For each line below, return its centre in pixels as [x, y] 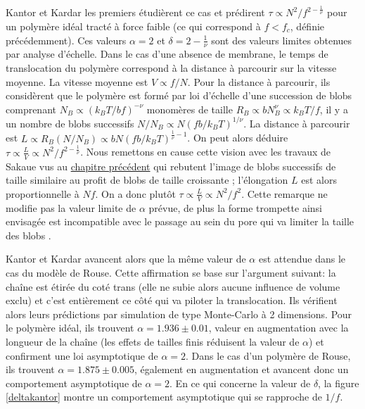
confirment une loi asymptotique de [82, 355]
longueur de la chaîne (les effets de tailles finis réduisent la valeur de [153, 341]
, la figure [339, 383]
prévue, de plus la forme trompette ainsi [235, 207]
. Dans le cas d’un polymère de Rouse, [268, 355]
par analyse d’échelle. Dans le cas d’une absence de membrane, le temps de [167, 54]
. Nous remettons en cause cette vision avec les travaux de [205, 152]
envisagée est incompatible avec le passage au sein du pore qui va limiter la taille [180, 221]
